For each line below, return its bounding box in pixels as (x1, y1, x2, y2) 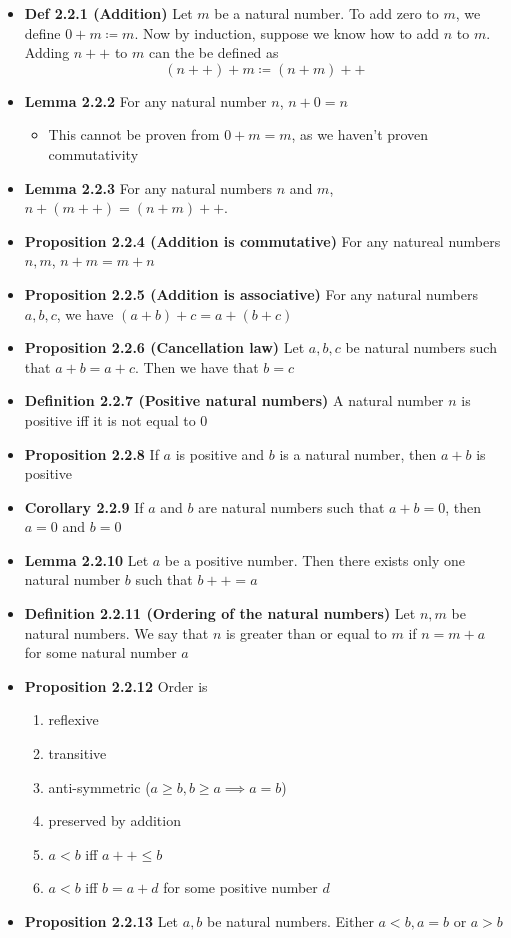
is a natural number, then (279, 443, 437, 464)
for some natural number (24, 642, 177, 663)
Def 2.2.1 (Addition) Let (24, 3, 193, 23)
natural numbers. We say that (24, 622, 209, 643)
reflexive (48, 709, 99, 730)
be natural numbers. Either (207, 911, 374, 931)
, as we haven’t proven (291, 124, 429, 145)
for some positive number (163, 877, 318, 898)
